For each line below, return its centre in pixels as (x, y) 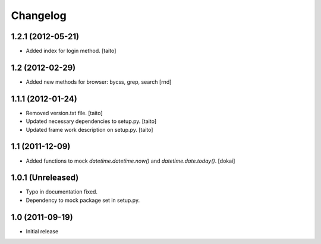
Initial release (42, 231)
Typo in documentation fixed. (62, 192)
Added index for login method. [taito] (71, 51)
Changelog (39, 15)
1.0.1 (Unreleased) (45, 178)
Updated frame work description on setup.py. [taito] (89, 129)
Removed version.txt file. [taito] (64, 113)
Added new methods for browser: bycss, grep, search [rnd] (99, 82)
